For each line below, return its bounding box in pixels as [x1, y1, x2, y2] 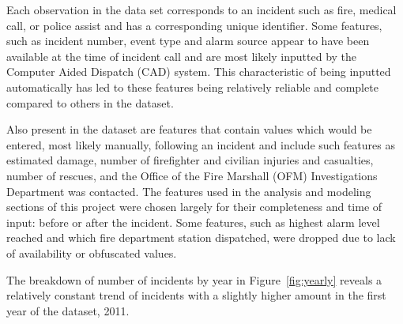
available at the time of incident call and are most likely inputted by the [6, 47, 357, 64]
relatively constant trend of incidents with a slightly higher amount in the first [6, 287, 386, 303]
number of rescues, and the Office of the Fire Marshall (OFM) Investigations [6, 167, 378, 183]
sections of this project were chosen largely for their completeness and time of [6, 198, 382, 215]
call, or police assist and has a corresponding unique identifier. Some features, [6, 17, 382, 33]
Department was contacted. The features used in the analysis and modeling [6, 183, 371, 199]
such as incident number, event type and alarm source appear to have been [6, 32, 370, 49]
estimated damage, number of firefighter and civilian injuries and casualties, [6, 152, 374, 168]
